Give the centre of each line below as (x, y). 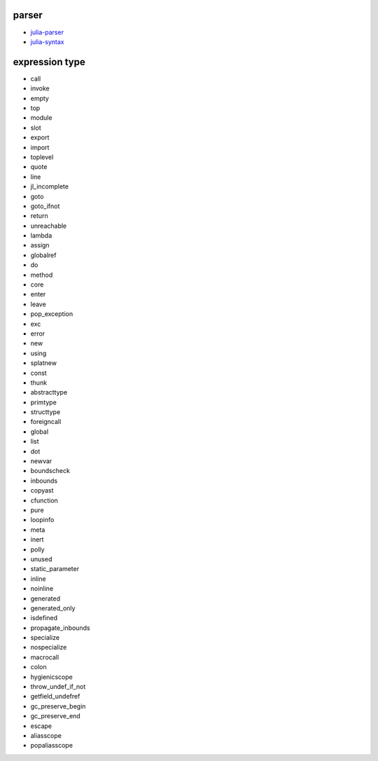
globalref (43, 255)
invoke (40, 88)
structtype (45, 412)
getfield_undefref (55, 697)
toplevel (42, 157)
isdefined (44, 618)
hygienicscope (51, 677)
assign (40, 245)
